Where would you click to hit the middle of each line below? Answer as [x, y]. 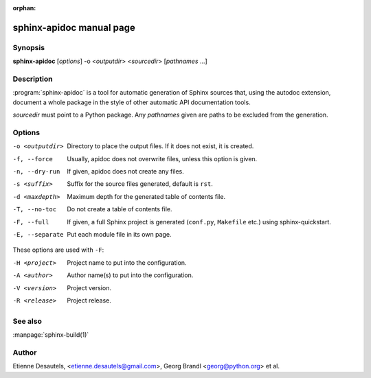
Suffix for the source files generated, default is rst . [140, 184]
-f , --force [33, 159]
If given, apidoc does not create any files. [126, 171]
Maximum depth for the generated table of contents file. [146, 196]
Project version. [89, 287]
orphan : [24, 8]
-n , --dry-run [36, 172]
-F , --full [31, 222]
